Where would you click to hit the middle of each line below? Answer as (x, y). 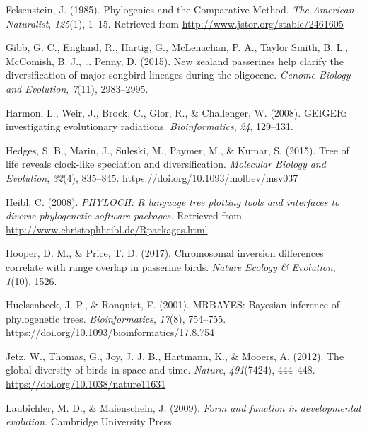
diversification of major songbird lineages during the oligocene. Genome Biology (178, 75)
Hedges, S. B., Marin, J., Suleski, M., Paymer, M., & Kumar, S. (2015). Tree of (177, 150)
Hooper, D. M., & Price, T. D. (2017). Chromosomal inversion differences (165, 253)
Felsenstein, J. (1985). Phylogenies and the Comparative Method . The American (180, 9)
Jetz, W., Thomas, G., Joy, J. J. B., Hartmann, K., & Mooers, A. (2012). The (175, 356)
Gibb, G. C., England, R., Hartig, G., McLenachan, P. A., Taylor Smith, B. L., (177, 47)
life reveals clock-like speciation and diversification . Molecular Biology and (166, 164)
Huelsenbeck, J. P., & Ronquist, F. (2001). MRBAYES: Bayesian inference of (173, 305)
